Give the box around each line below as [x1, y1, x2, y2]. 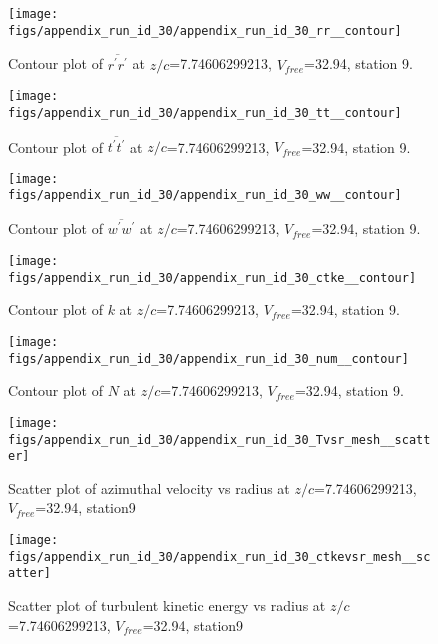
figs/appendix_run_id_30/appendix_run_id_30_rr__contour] [8, 23, 402, 38]
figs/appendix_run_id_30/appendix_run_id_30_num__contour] [8, 351, 409, 366]
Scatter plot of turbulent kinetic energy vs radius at [8, 594, 326, 615]
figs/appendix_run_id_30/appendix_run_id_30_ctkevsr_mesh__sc [8, 549, 431, 564]
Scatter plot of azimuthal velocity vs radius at [8, 477, 290, 498]
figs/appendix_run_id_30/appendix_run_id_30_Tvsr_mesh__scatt [8, 432, 431, 447]
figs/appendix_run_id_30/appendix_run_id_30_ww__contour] [8, 188, 402, 203]
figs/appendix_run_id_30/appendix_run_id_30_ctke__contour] [8, 270, 417, 285]
